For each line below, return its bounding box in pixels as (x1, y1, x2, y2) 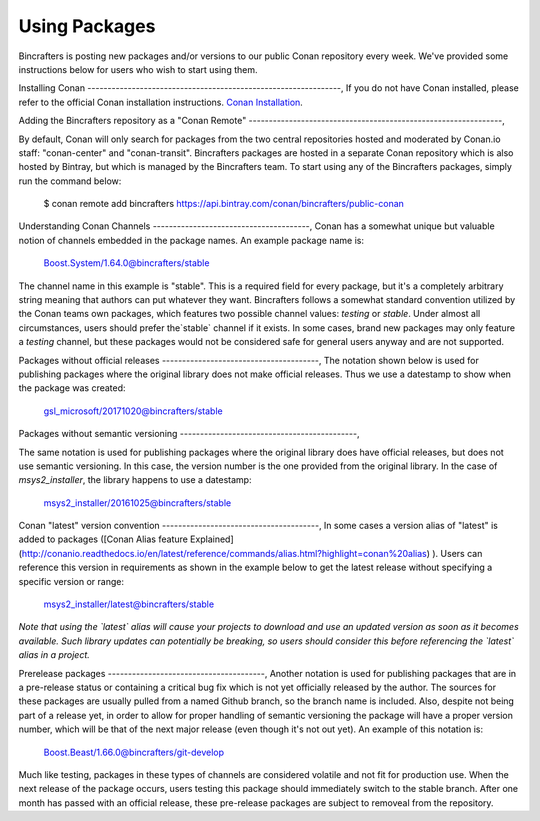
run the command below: (18, 175, 122, 187)
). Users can (431, 547, 483, 559)
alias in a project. (18, 649, 90, 661)
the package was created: (18, 382, 126, 394)
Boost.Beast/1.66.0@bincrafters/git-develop (43, 746, 225, 758)
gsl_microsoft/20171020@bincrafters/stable (43, 405, 224, 417)
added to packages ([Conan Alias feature (18, 533, 189, 545)
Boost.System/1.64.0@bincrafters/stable (43, 257, 210, 269)
